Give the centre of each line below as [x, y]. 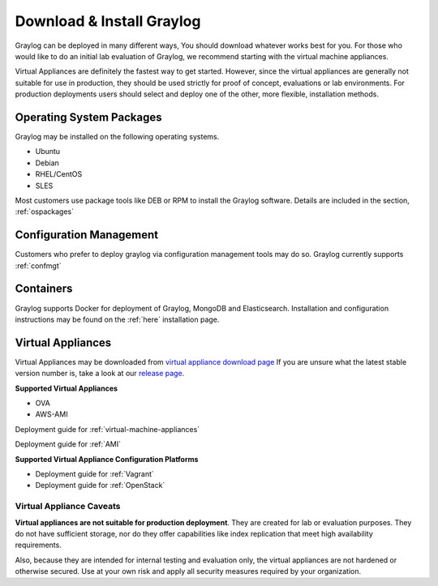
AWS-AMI [52, 414]
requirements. [39, 545]
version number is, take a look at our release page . [100, 374]
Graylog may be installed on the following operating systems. [117, 137]
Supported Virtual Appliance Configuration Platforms [107, 459]
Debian [47, 163]
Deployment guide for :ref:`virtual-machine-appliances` [107, 429]
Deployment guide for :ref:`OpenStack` [100, 485]
